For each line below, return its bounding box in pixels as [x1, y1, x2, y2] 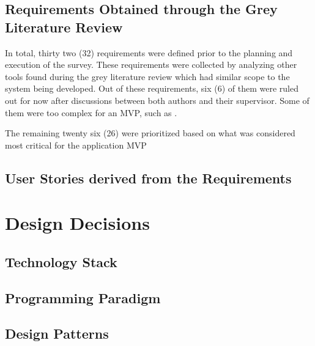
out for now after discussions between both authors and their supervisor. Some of [5, 94, 309, 106]
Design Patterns [5, 324, 109, 343]
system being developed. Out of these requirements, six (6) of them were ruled [5, 82, 299, 95]
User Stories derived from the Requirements [5, 168, 292, 187]
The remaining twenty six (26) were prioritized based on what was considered [5, 127, 295, 139]
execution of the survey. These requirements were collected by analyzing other [5, 58, 297, 71]
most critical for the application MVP [5, 138, 147, 151]
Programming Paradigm [5, 288, 161, 307]
